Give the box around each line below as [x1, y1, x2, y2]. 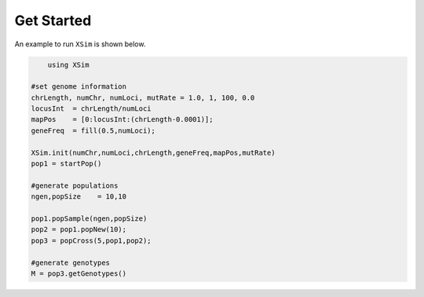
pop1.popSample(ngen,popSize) [31, 214, 148, 223]
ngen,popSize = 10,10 [31, 192, 127, 201]
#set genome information [31, 82, 127, 91]
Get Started [14, 12, 92, 29]
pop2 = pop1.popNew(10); [31, 225, 127, 234]
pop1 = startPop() [31, 159, 102, 168]
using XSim [47, 60, 90, 69]
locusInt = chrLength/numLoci [31, 104, 152, 113]
